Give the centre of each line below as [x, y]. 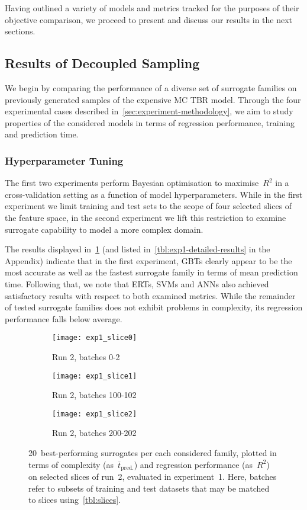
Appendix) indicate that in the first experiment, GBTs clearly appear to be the [148, 260]
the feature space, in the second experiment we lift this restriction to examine [146, 217]
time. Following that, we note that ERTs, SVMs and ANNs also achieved [137, 283]
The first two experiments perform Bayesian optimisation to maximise [132, 183]
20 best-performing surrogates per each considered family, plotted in [153, 453]
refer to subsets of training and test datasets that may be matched [149, 488]
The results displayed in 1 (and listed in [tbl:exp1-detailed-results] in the [138, 249]
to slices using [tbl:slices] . [75, 500]
